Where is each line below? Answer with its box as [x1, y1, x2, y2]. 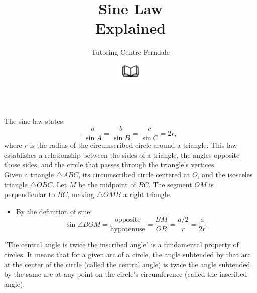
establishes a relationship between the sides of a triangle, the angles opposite [4, 149, 240, 160]
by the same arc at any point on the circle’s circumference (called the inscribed [4, 269, 247, 279]
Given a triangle [4, 169, 54, 179]
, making [67, 189, 94, 200]
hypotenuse [110, 226, 145, 233]
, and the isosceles [197, 169, 253, 179]
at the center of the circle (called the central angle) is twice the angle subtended [4, 259, 250, 269]
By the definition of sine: [16, 206, 92, 216]
